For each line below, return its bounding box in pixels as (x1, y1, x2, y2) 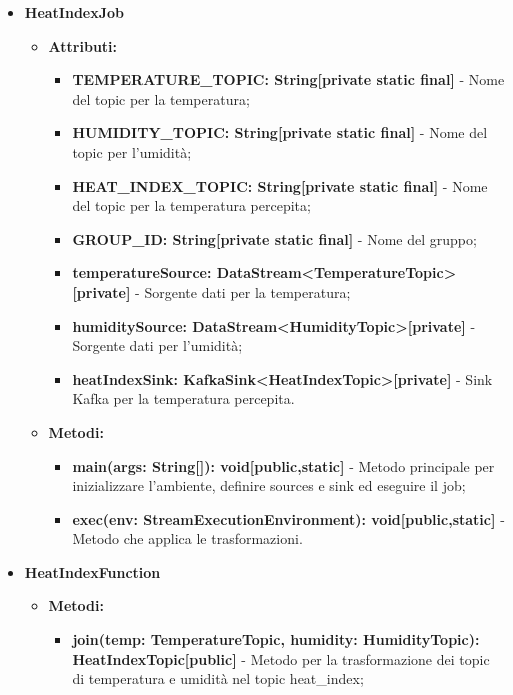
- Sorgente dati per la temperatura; (135, 281, 351, 302)
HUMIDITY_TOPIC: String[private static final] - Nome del (72, 122, 488, 143)
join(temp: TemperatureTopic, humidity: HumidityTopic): (72, 629, 480, 650)
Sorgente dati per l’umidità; (72, 335, 243, 356)
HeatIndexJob (24, 2, 125, 22)
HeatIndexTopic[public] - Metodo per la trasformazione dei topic (72, 648, 490, 669)
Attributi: (48, 35, 118, 56)
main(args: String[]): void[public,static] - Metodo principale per (72, 455, 495, 476)
